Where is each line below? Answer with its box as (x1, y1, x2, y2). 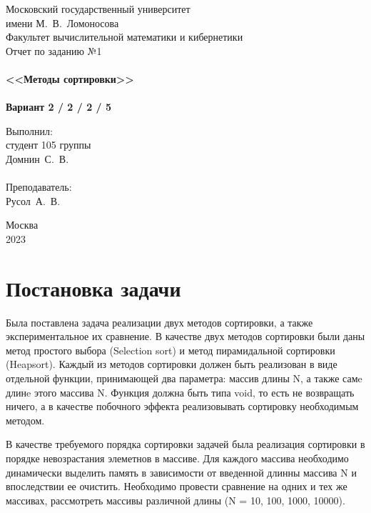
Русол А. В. (6, 193, 61, 208)
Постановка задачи (6, 273, 181, 302)
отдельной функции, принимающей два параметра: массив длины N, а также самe (6, 371, 362, 385)
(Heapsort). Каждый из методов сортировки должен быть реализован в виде (6, 357, 337, 372)
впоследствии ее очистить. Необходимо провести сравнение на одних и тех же (6, 479, 347, 494)
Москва (6, 217, 39, 232)
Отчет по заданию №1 (6, 43, 102, 58)
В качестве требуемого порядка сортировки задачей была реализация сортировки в (6, 437, 365, 452)
